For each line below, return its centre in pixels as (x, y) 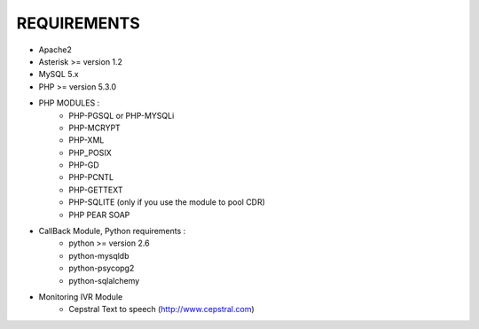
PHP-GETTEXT (96, 190)
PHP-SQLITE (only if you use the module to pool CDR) (167, 202)
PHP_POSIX (90, 153)
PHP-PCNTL (91, 177)
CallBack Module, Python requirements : (112, 231)
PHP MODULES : (69, 103)
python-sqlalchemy (104, 280)
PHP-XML (86, 140)
